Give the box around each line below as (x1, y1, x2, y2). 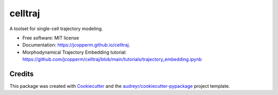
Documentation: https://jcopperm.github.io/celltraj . (22, 42, 130, 48)
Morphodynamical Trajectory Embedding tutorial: (22, 49, 127, 55)
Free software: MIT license (22, 35, 79, 41)
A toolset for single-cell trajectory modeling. (9, 26, 103, 32)
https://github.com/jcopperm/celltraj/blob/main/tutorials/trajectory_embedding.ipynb (22, 56, 202, 62)
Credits (9, 69, 34, 78)
